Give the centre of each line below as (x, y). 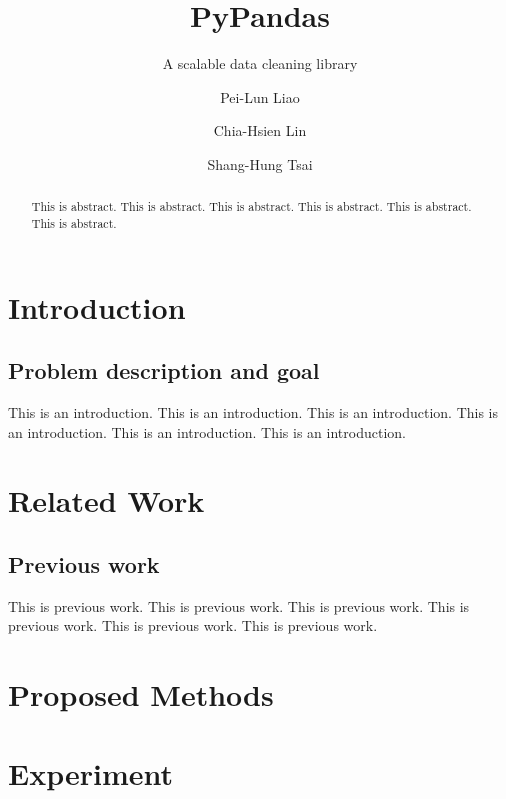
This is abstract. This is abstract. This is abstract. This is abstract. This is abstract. (251, 206)
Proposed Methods (141, 694)
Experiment (91, 772)
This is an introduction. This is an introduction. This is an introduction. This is (253, 412)
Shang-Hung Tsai (260, 163)
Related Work (106, 500)
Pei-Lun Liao (260, 96)
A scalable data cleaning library (260, 63)
